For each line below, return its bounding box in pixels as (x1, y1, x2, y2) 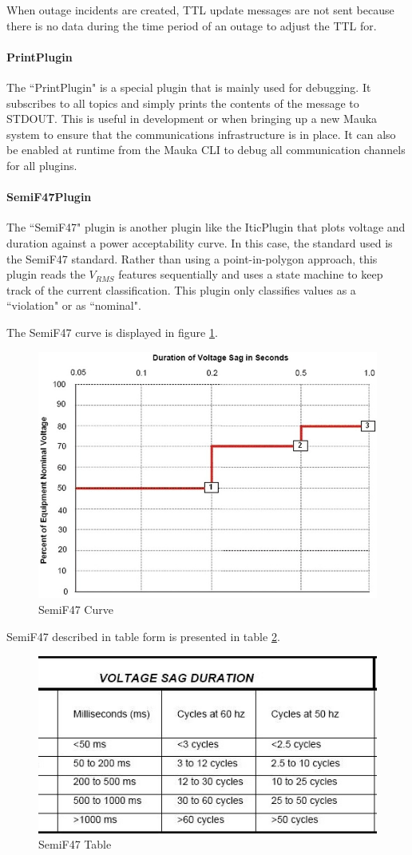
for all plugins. (6, 156, 77, 173)
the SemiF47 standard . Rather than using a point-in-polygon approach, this (6, 250, 378, 267)
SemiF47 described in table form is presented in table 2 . (6, 627, 280, 644)
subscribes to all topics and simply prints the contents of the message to (6, 94, 359, 111)
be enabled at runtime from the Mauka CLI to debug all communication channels (6, 141, 406, 158)
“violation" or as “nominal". (6, 297, 141, 314)
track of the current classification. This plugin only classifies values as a (6, 281, 356, 298)
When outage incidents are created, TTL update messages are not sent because (6, 2, 394, 18)
